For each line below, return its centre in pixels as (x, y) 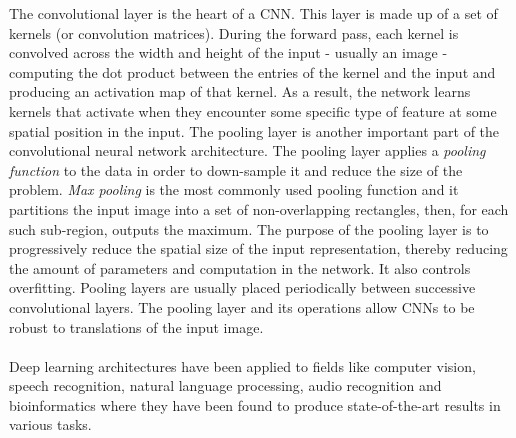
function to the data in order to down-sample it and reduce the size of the (236, 169)
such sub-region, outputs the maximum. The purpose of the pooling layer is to (249, 228)
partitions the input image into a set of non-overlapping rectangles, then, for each (259, 208)
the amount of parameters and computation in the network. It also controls (240, 267)
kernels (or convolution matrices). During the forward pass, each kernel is (234, 32)
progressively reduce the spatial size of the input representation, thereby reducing (258, 248)
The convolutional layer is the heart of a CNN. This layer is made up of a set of (253, 13)
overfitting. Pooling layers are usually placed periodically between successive (242, 287)
